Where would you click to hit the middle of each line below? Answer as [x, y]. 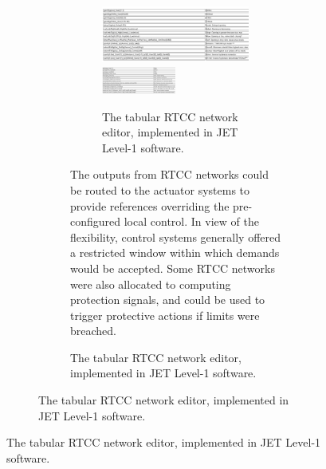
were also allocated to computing [151, 284]
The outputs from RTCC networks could [169, 174]
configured [96, 221]
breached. [93, 331]
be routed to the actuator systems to [160, 189]
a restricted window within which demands [175, 252]
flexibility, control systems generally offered [176, 236]
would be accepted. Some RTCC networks [173, 268]
